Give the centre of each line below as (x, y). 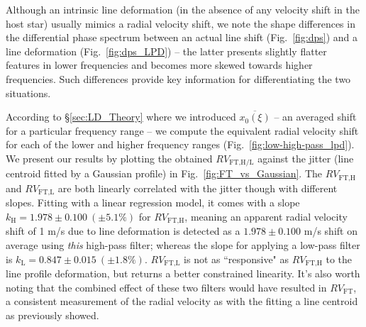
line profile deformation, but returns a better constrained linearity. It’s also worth (183, 273)
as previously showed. (52, 315)
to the (339, 259)
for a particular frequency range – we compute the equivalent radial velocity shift (182, 130)
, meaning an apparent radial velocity (266, 216)
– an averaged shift (315, 117)
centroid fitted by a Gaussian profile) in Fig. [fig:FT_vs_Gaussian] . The (164, 173)
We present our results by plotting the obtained (109, 158)
